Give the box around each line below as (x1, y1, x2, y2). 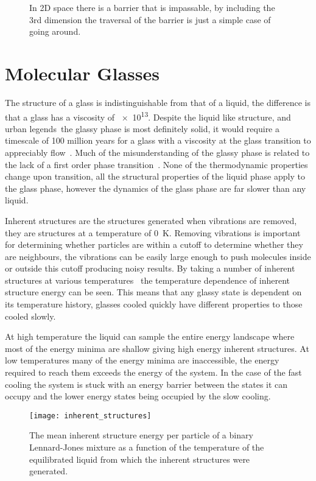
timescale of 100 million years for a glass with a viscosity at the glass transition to (5, 134, 311, 147)
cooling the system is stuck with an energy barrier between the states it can (5, 377, 288, 390)
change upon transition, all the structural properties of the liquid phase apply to (5, 170, 305, 183)
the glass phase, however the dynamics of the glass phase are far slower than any (5, 181, 306, 194)
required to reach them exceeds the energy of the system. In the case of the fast (5, 366, 302, 379)
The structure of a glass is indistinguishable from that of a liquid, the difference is (5, 96, 311, 108)
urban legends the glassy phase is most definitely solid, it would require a (5, 122, 279, 135)
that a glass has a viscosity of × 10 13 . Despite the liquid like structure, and (5, 108, 291, 123)
